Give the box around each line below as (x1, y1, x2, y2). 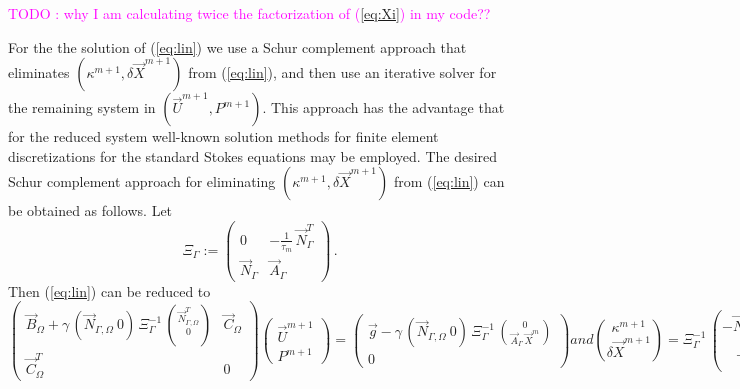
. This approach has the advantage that (262, 97, 505, 118)
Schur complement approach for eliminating (8, 171, 276, 192)
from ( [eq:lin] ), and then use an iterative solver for (188, 62, 497, 83)
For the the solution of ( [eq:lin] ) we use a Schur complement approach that (8, 36, 467, 57)
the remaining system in (8, 97, 156, 118)
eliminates (8, 62, 70, 83)
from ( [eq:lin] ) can (393, 171, 505, 192)
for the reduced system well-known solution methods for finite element (8, 126, 439, 147)
